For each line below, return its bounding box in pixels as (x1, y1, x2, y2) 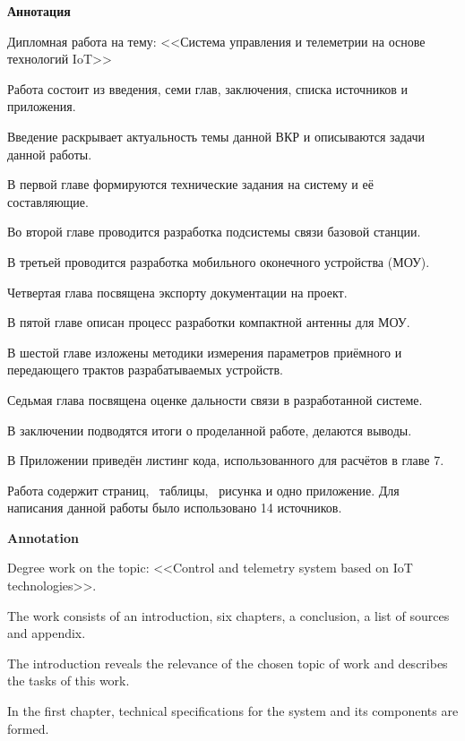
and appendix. (7, 624, 86, 642)
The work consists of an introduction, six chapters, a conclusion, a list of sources (7, 606, 450, 625)
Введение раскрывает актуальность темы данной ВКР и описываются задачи (7, 126, 426, 145)
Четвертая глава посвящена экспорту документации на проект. (7, 282, 348, 301)
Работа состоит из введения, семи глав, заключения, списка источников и (7, 79, 408, 98)
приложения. (7, 97, 76, 116)
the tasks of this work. (7, 671, 130, 690)
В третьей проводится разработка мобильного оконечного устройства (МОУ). (7, 252, 430, 271)
